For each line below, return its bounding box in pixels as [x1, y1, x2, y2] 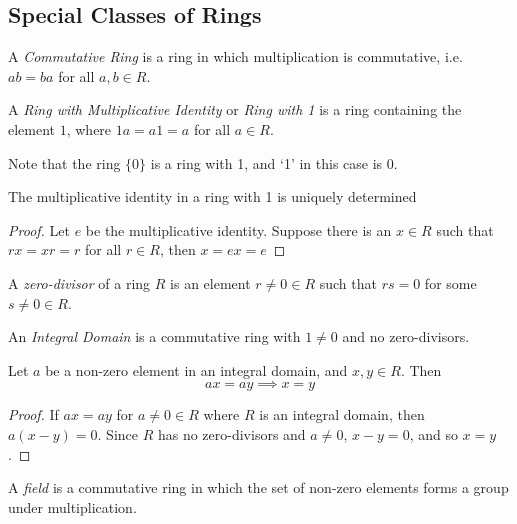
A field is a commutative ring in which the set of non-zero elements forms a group [8, 477, 509, 498]
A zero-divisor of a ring [8, 272, 151, 293]
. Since [97, 423, 138, 444]
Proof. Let [8, 219, 70, 240]
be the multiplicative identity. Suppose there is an [85, 219, 392, 240]
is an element [170, 272, 251, 293]
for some [424, 272, 477, 293]
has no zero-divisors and [157, 423, 306, 444]
